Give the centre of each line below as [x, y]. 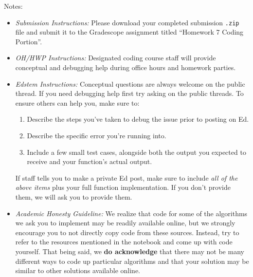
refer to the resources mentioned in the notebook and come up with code [124, 242]
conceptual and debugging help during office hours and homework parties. [126, 67]
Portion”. [29, 41]
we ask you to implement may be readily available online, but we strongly [125, 223]
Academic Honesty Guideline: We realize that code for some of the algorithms [131, 213]
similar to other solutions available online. [78, 270]
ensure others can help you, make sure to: [77, 102]
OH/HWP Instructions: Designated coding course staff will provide [116, 58]
